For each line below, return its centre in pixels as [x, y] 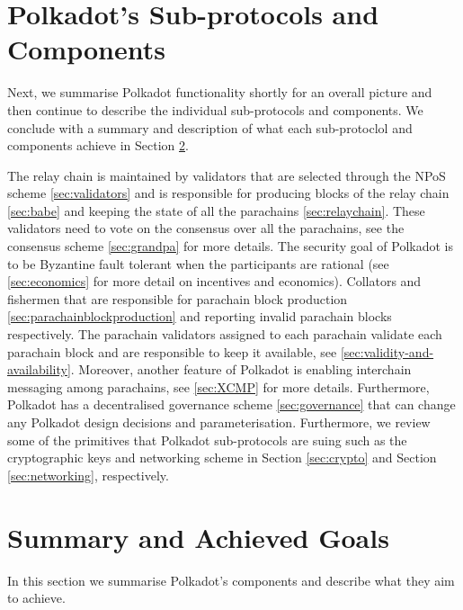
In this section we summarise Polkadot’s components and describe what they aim [231, 580]
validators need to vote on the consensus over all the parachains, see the [206, 228]
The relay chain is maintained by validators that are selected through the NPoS [227, 175]
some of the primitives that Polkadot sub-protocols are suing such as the [207, 440]
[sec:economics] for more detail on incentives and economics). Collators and [214, 281]
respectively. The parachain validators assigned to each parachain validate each [225, 334]
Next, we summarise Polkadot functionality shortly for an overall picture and [220, 92]
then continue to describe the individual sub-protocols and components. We [215, 109]
